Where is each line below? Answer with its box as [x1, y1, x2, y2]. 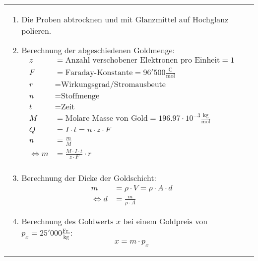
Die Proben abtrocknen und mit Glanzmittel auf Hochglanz [21, 13, 229, 25]
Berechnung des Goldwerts [21, 215, 114, 227]
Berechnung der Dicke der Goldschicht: [21, 172, 157, 183]
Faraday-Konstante [65, 68, 133, 77]
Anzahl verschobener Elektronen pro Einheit [65, 56, 220, 65]
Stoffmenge [61, 91, 100, 100]
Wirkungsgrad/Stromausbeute [61, 81, 166, 88]
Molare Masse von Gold [65, 114, 148, 122]
